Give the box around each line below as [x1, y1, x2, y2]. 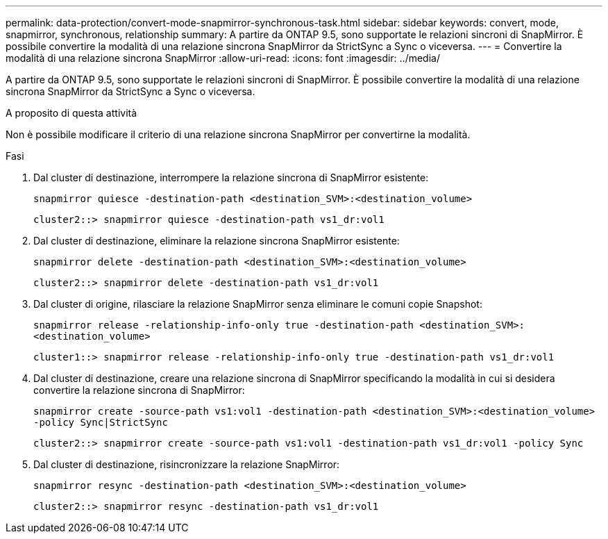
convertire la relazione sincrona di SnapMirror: [33, 384, 245, 396]
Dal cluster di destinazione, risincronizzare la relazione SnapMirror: [33, 458, 340, 470]
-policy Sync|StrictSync [33, 417, 168, 428]
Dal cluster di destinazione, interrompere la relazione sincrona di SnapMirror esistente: [33, 172, 429, 183]
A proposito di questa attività [6, 107, 137, 119]
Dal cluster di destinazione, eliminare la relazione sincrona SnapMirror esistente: [33, 235, 400, 247]
